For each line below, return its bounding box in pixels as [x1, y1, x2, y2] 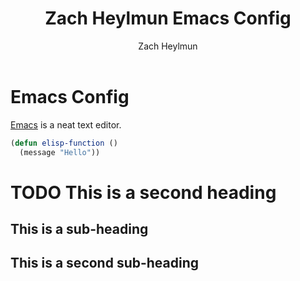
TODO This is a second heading [10, 181, 277, 204]
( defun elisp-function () [10, 138, 118, 148]
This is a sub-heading [10, 221, 149, 238]
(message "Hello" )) [19, 147, 101, 157]
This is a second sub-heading [10, 255, 200, 272]
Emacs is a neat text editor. [10, 118, 122, 131]
